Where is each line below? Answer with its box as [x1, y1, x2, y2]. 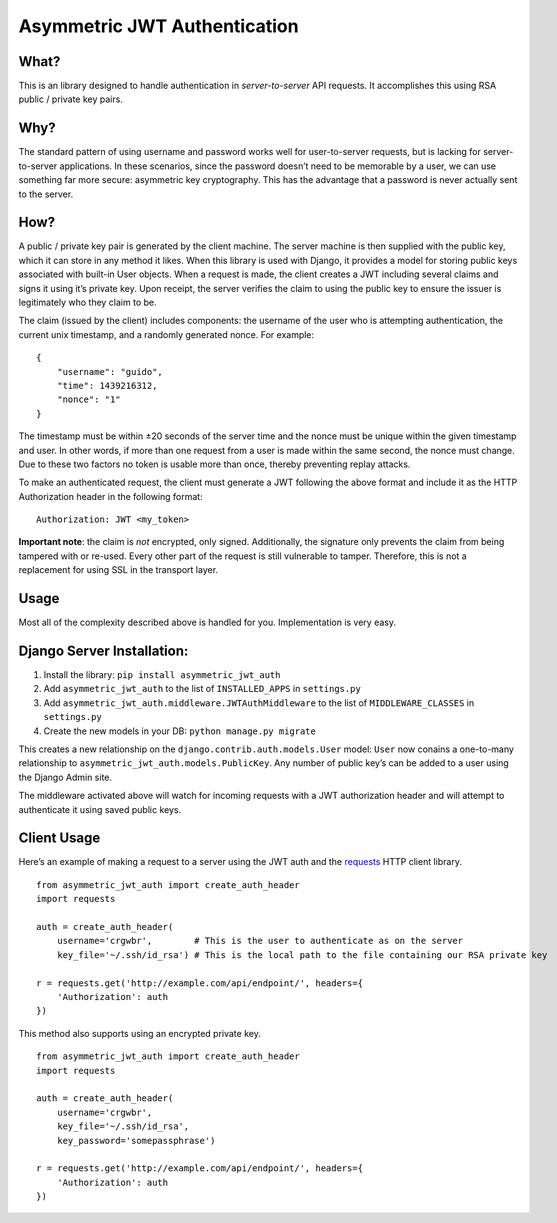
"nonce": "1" [56, 394, 121, 405]
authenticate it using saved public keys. [18, 803, 182, 815]
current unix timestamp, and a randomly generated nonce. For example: [18, 328, 315, 340]
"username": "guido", [56, 366, 164, 377]
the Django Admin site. [18, 771, 113, 783]
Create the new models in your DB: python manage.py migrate [43, 725, 317, 737]
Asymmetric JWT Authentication [18, 15, 299, 37]
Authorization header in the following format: [18, 490, 204, 502]
